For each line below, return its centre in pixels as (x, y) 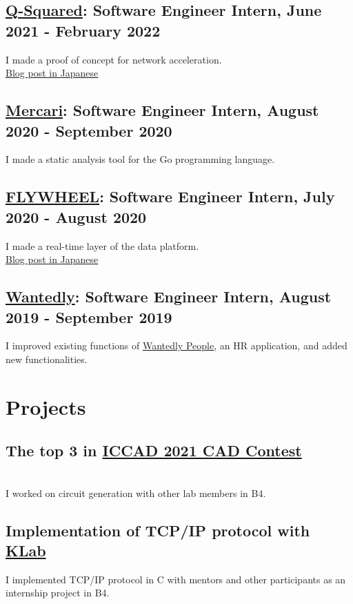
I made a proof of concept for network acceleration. (114, 59)
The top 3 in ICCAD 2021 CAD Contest (154, 450)
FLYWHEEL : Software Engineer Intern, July (170, 196)
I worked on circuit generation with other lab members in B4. (136, 493)
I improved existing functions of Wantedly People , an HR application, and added (176, 345)
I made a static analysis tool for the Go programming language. (140, 159)
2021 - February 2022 (83, 30)
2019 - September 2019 (89, 316)
